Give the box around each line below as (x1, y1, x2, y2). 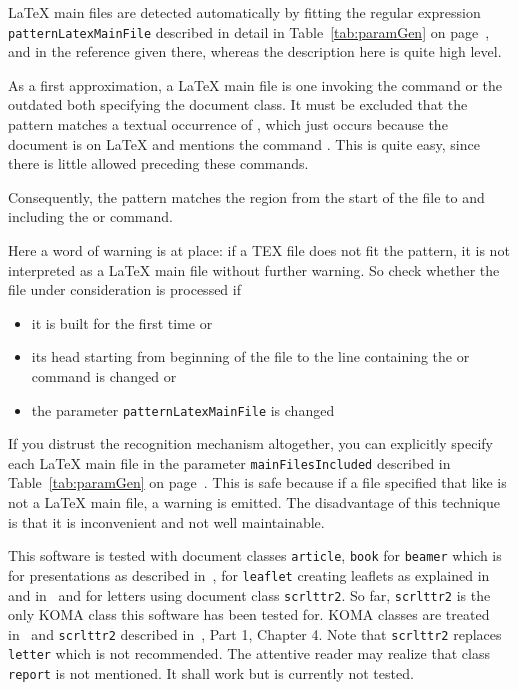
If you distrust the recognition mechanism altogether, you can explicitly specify (8, 433, 493, 454)
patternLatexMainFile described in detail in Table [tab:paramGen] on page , (8, 21, 490, 42)
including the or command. (8, 206, 173, 227)
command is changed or (31, 365, 177, 386)
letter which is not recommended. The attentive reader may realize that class (8, 643, 490, 664)
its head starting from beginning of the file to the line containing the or (31, 346, 470, 367)
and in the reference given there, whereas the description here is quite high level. (8, 41, 502, 62)
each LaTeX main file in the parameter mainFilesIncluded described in (8, 452, 451, 473)
